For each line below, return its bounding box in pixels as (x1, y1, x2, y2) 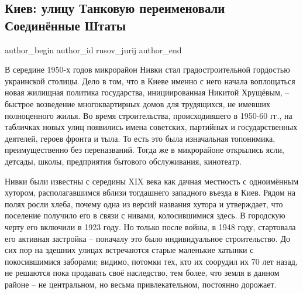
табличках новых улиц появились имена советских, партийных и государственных (5, 121, 298, 133)
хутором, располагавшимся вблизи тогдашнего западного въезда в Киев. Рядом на (5, 186, 296, 199)
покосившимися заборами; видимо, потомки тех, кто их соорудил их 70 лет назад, (5, 255, 298, 267)
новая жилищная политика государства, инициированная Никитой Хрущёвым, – (5, 86, 290, 98)
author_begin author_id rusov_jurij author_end (5, 43, 182, 56)
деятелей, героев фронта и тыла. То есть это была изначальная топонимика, (5, 132, 276, 144)
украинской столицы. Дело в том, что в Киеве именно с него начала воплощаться (5, 74, 295, 87)
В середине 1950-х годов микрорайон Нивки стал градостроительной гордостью (5, 63, 290, 76)
